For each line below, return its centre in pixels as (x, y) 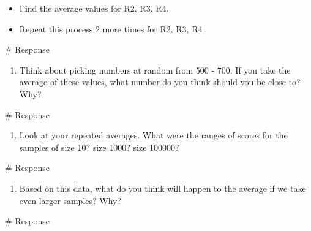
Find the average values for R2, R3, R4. (94, 8)
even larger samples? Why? (70, 200)
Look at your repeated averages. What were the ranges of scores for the (153, 135)
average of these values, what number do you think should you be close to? (160, 82)
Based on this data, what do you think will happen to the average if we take (163, 188)
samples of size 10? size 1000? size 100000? (99, 147)
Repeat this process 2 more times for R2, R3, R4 (111, 28)
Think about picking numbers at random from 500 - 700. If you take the (155, 70)
